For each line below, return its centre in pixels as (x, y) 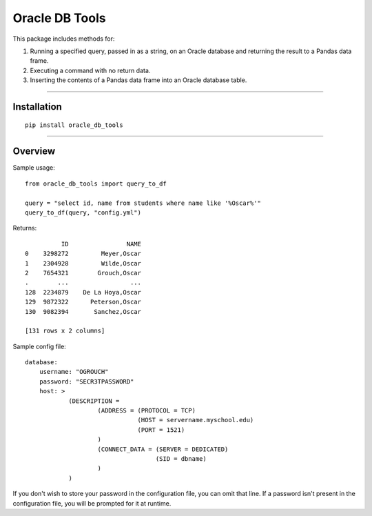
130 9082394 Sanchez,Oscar (83, 311)
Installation (37, 107)
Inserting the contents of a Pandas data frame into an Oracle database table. (138, 80)
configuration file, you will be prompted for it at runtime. (92, 503)
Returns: (25, 228)
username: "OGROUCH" (74, 372)
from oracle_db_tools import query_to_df (96, 183)
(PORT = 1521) (161, 430)
